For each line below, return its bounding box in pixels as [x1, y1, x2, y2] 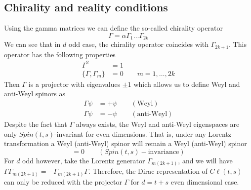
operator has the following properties [4, 49, 116, 59]
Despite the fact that [4, 119, 67, 129]
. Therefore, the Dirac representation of [88, 166, 208, 176]
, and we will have [178, 155, 233, 165]
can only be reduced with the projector [4, 176, 122, 187]
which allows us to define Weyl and [133, 78, 240, 89]
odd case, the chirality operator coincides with [69, 39, 209, 49]
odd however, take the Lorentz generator [22, 155, 145, 165]
